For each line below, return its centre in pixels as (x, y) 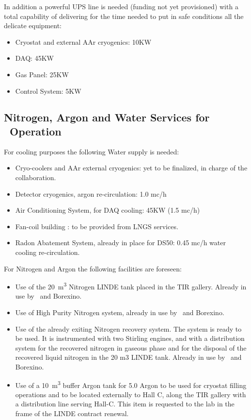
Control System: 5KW (48, 91)
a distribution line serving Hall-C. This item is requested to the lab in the (125, 404)
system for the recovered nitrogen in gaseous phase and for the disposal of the (131, 347)
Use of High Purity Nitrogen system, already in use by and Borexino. (120, 312)
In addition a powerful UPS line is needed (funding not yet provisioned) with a (121, 6)
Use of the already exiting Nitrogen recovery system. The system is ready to (128, 328)
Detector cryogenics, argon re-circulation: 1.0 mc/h (91, 193)
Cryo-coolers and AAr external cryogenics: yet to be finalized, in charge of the (131, 168)
